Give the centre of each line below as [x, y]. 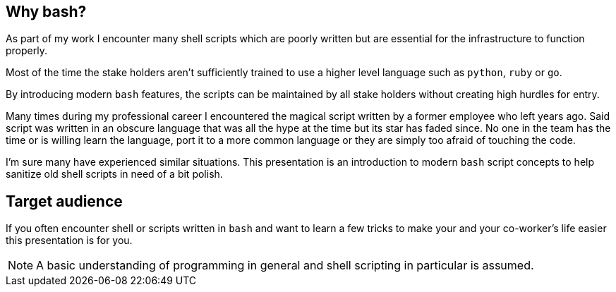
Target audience [64, 201]
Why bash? [46, 12]
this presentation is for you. [69, 241]
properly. [26, 51]
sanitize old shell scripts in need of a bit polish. [114, 174]
